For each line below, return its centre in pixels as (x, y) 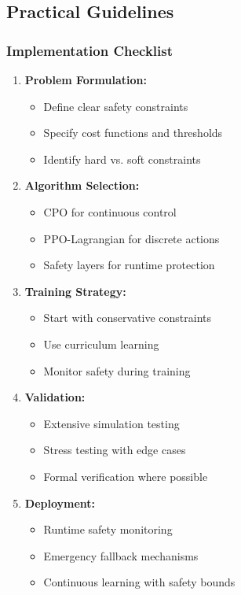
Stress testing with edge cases (115, 450)
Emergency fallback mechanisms (121, 555)
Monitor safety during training (117, 370)
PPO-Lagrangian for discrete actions (131, 238)
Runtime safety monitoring (108, 529)
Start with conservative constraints (128, 318)
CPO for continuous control (110, 211)
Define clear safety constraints (116, 106)
